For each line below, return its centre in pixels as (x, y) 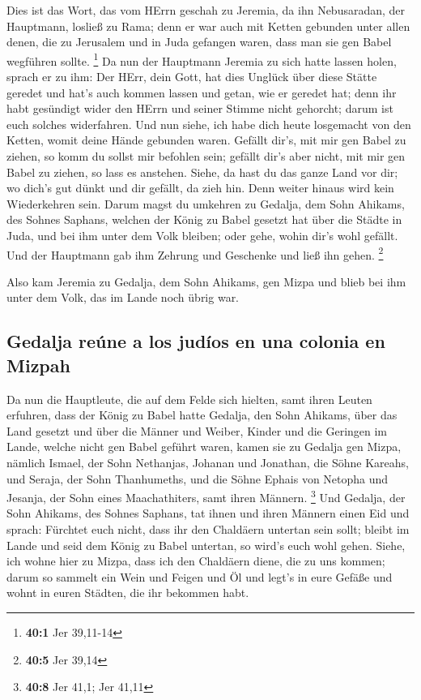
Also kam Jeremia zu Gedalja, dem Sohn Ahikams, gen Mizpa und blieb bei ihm (206, 281)
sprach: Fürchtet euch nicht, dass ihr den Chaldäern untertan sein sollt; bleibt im (208, 529)
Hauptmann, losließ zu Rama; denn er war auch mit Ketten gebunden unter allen (208, 26)
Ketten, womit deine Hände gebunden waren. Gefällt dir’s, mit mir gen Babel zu (206, 140)
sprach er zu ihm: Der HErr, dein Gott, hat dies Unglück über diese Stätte (192, 77)
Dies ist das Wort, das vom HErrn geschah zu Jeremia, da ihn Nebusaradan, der (206, 10)
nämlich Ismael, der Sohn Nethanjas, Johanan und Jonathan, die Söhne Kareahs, (208, 462)
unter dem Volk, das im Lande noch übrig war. (123, 297)
